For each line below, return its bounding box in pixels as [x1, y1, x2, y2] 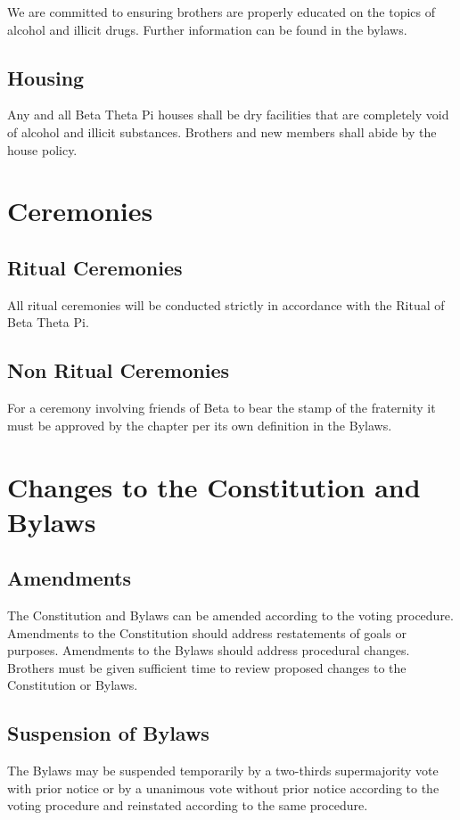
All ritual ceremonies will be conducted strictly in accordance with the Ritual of [7, 295, 445, 314]
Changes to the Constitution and [7, 468, 421, 504]
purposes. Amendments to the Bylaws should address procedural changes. [7, 641, 410, 660]
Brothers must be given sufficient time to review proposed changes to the [7, 658, 407, 676]
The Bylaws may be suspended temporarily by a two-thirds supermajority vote [7, 761, 439, 780]
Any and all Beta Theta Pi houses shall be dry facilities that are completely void [7, 105, 449, 124]
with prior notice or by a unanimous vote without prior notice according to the [7, 778, 439, 797]
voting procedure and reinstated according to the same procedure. [7, 796, 368, 815]
